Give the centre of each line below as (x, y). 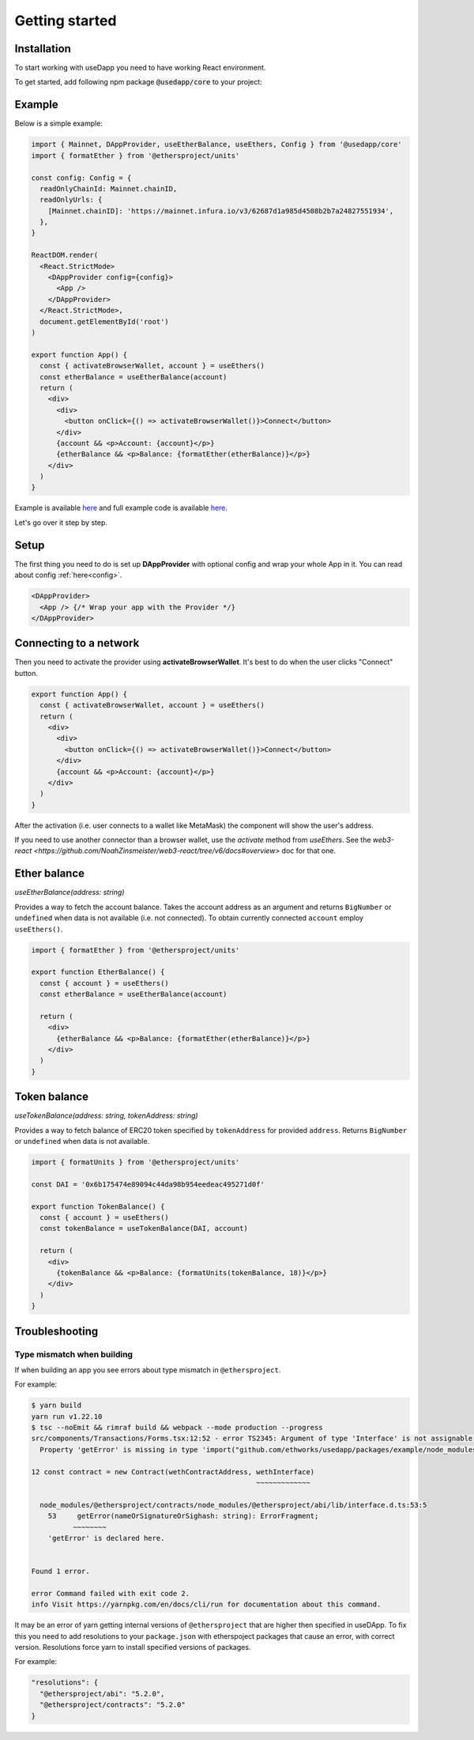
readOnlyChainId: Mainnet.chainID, (109, 189)
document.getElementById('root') (104, 321)
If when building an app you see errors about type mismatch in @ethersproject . (148, 1370)
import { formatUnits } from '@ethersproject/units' (135, 1163)
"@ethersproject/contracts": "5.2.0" (113, 1705)
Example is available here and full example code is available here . (121, 508)
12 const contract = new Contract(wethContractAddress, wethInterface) (173, 1472)
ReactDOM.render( (65, 255)
